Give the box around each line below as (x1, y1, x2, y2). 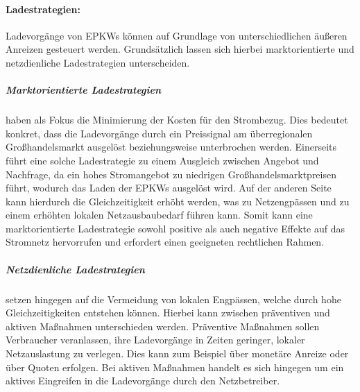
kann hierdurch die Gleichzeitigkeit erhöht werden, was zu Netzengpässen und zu (6, 194, 350, 208)
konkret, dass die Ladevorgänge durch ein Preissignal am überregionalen (6, 126, 313, 140)
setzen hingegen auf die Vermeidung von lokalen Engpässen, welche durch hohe (6, 291, 341, 306)
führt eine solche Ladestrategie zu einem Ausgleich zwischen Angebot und (6, 153, 319, 167)
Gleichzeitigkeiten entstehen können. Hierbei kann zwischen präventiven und (6, 305, 330, 320)
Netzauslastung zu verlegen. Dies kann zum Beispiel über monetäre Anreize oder (6, 346, 349, 361)
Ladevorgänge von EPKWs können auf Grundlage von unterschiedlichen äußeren (6, 28, 348, 42)
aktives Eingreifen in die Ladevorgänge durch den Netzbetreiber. (6, 373, 280, 388)
